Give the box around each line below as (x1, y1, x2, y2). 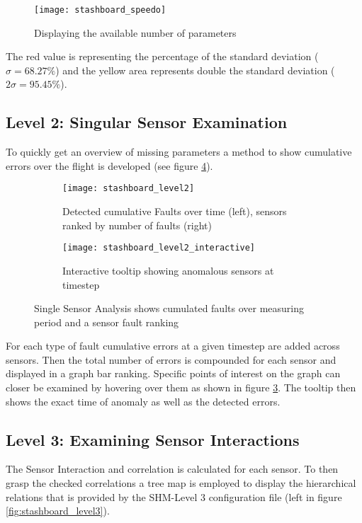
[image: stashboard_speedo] (34, 5, 166, 15)
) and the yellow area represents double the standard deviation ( (55, 62, 335, 77)
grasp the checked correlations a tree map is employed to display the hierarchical (6, 476, 356, 490)
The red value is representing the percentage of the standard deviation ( (6, 49, 319, 64)
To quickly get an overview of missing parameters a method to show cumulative (6, 144, 352, 159)
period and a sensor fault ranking (34, 314, 179, 329)
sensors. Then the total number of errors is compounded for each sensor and (6, 352, 336, 367)
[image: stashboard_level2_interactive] (62, 243, 256, 253)
